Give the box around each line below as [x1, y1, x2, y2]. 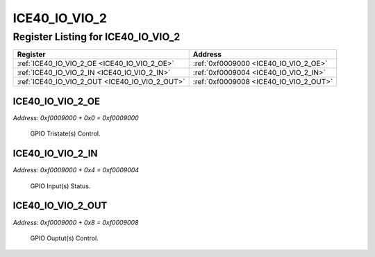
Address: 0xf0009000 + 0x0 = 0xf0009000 [12, 113, 139, 122]
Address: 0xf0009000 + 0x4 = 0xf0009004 [12, 166, 139, 174]
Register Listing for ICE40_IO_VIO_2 [12, 31, 181, 43]
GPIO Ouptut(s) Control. [30, 233, 99, 242]
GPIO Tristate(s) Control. [30, 129, 101, 138]
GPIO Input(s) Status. [30, 181, 91, 190]
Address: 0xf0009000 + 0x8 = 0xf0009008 [12, 218, 139, 226]
